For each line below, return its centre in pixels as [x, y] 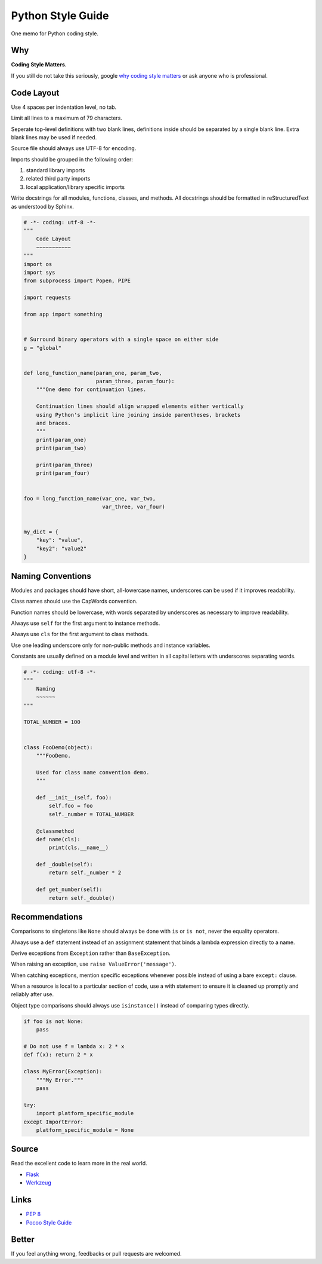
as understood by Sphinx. [43, 206]
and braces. [54, 423]
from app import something [63, 314]
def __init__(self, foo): [74, 797]
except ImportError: [53, 1122]
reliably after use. [32, 994]
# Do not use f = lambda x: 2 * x [74, 1047]
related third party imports [58, 179]
